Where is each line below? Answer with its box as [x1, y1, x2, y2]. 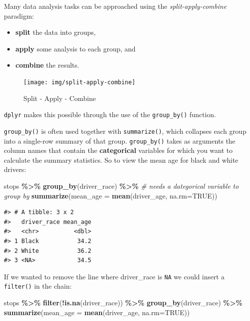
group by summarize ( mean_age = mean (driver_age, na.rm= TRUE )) [4, 190, 217, 200]
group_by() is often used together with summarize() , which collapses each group [4, 125, 247, 136]
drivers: [4, 164, 26, 174]
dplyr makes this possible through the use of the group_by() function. [4, 109, 216, 120]
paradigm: [4, 10, 34, 21]
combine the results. [15, 60, 80, 70]
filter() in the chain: [4, 281, 72, 291]
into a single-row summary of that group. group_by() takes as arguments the [4, 135, 235, 146]
